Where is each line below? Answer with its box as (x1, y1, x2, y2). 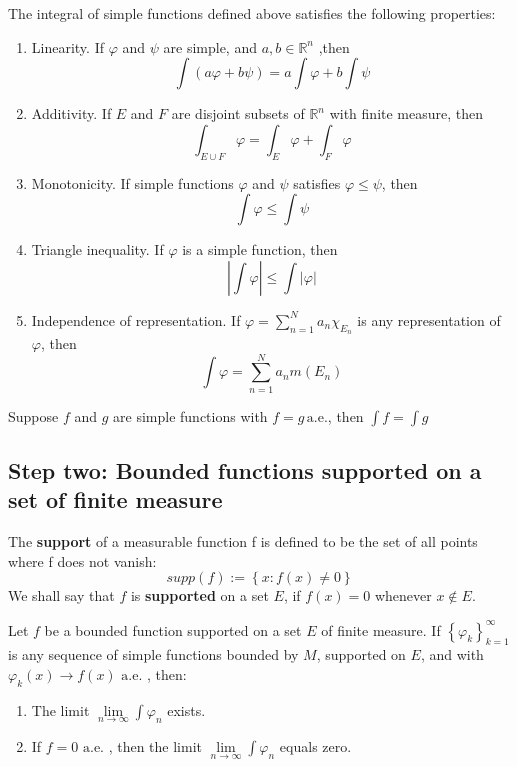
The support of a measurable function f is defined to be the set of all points (8, 531, 478, 552)
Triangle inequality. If (31, 239, 164, 260)
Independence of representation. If (31, 309, 241, 330)
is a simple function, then (182, 239, 338, 260)
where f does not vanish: (8, 550, 157, 571)
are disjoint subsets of (171, 103, 305, 124)
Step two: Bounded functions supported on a (8, 455, 482, 486)
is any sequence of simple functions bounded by (8, 644, 299, 665)
